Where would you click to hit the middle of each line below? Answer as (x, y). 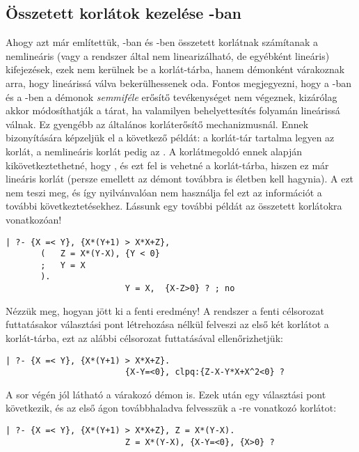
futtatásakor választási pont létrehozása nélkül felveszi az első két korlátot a (167, 324)
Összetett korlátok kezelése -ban (124, 13)
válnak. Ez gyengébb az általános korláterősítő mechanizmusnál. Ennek (157, 124)
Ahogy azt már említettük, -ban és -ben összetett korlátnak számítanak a (162, 42)
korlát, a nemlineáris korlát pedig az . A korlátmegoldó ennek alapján (154, 151)
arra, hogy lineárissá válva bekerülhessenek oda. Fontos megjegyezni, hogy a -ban (178, 83)
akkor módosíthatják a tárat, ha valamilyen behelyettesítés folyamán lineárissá (173, 110)
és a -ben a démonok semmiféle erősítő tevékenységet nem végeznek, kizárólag (171, 96)
